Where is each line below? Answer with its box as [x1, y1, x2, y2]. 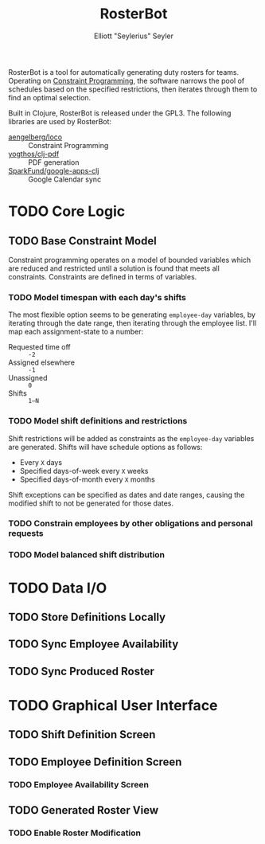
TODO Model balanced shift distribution [8, 549, 166, 561]
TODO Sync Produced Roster [8, 664, 155, 678]
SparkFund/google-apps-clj [8, 166, 99, 175]
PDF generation [28, 157, 80, 167]
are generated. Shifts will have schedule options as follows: [8, 442, 203, 451]
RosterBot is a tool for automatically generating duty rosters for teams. [8, 67, 240, 76]
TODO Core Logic [8, 202, 126, 221]
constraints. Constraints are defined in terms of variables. [8, 272, 197, 281]
